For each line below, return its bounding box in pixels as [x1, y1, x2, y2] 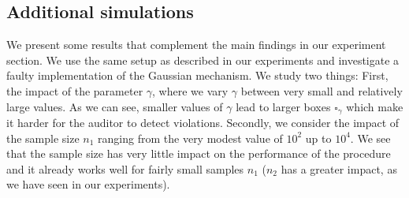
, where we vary [152, 82, 229, 99]
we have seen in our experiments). [6, 176, 170, 192]
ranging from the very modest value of [98, 129, 283, 146]
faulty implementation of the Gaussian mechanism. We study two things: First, [6, 67, 389, 84]
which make [346, 98, 403, 114]
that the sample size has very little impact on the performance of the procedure [6, 145, 391, 162]
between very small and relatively [240, 82, 403, 99]
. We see [350, 129, 391, 146]
